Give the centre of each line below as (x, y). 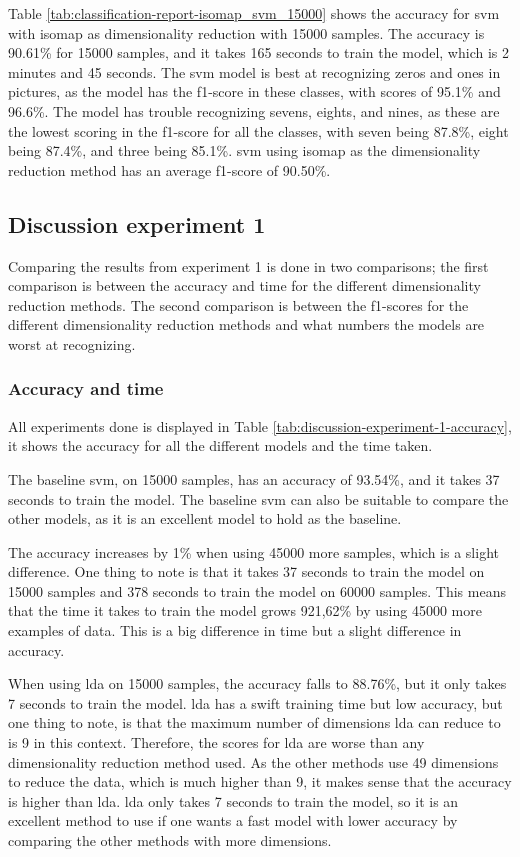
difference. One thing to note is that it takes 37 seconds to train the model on (246, 571)
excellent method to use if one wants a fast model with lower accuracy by (233, 820)
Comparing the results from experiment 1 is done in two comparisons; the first (248, 265)
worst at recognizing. (72, 343)
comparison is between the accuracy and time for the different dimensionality (244, 285)
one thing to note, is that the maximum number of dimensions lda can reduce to (254, 722)
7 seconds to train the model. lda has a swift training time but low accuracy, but (255, 702)
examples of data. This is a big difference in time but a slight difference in (235, 630)
